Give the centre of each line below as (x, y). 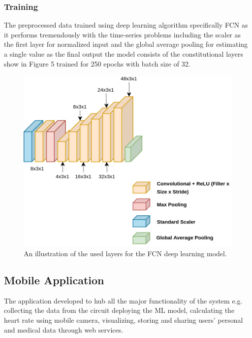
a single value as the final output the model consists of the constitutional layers (124, 54)
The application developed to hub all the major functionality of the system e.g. (123, 300)
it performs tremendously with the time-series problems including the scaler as (123, 34)
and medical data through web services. (64, 329)
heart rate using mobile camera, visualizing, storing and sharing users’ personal (124, 320)
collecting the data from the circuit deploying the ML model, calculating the (119, 310)
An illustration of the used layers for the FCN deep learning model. (125, 253)
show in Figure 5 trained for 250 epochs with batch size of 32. (97, 63)
